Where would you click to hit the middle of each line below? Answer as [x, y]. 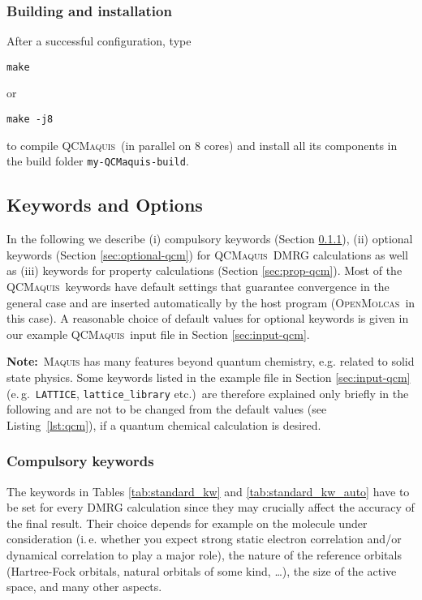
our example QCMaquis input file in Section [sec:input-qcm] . [158, 334]
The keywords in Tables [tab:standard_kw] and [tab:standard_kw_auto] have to [208, 491]
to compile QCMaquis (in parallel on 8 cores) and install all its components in [202, 145]
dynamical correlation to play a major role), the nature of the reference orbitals [204, 554]
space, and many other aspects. [84, 587]
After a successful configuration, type [99, 41]
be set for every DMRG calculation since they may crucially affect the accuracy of [211, 507]
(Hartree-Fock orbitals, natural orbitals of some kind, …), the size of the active [202, 570]
